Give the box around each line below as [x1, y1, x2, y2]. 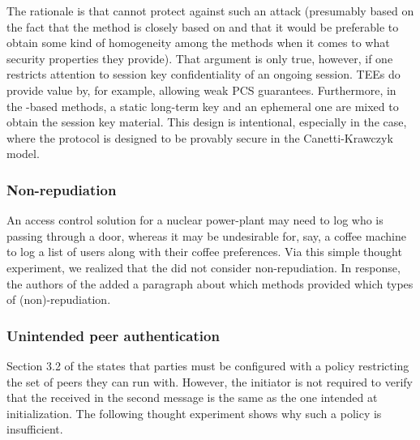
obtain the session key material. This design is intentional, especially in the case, [6, 113, 407, 130]
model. [6, 145, 40, 162]
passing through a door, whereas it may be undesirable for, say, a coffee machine [6, 227, 406, 244]
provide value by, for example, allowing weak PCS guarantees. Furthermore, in [6, 81, 396, 98]
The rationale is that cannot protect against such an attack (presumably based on [6, 2, 414, 19]
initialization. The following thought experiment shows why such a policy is [6, 404, 382, 421]
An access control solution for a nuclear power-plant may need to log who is [6, 211, 384, 229]
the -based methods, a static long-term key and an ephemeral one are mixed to [6, 97, 399, 114]
